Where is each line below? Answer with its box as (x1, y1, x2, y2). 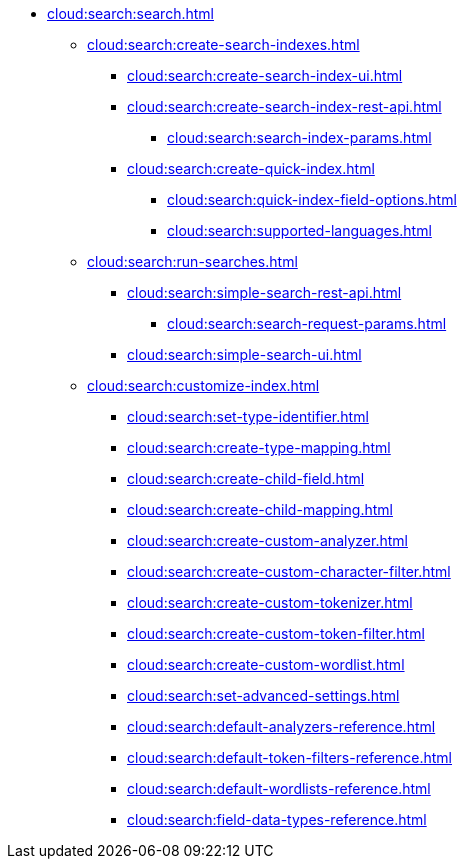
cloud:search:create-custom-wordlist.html (127, 656, 405, 673)
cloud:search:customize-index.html (87, 377, 320, 394)
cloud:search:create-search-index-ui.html (127, 67, 403, 84)
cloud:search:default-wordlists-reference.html (127, 780, 431, 797)
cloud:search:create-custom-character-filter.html (127, 563, 451, 580)
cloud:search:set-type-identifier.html (127, 408, 369, 425)
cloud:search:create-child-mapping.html (127, 501, 393, 518)
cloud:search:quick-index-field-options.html (167, 191, 457, 208)
